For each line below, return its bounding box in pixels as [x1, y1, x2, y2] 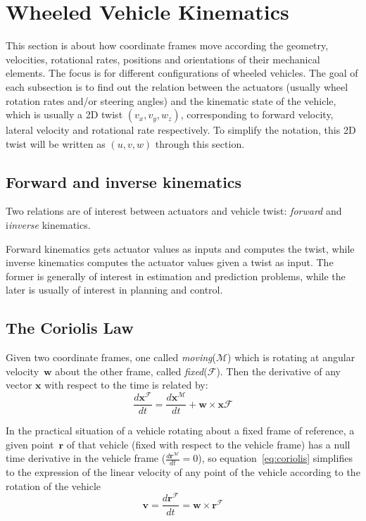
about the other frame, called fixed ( [55, 363, 208, 378]
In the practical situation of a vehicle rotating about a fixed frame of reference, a [6, 423, 355, 438]
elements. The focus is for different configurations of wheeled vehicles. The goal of [6, 65, 358, 80]
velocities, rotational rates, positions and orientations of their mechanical [6, 51, 320, 66]
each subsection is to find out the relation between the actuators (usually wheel [6, 79, 348, 94]
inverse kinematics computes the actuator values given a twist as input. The [6, 255, 334, 270]
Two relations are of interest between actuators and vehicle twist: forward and [6, 203, 342, 218]
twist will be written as [6, 136, 106, 151]
